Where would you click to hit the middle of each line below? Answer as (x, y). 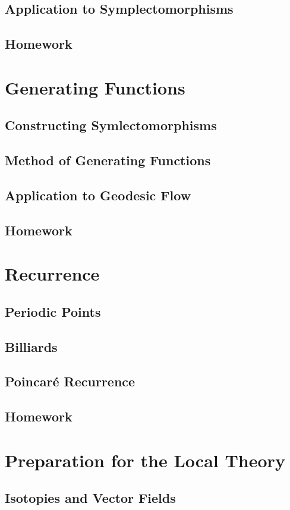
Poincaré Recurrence (70, 381)
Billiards (31, 346)
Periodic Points (53, 311)
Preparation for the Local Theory (145, 460)
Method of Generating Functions (108, 160)
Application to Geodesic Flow (98, 195)
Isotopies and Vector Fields (90, 498)
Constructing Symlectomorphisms (111, 125)
